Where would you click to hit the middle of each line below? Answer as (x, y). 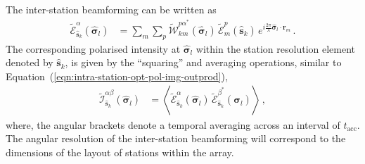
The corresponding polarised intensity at (93, 48)
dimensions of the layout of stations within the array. (120, 152)
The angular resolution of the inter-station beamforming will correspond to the (176, 138)
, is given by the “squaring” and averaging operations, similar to (203, 62)
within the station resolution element (276, 48)
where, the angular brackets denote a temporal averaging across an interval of (173, 124)
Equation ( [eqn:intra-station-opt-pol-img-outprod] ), (117, 76)
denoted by (30, 62)
